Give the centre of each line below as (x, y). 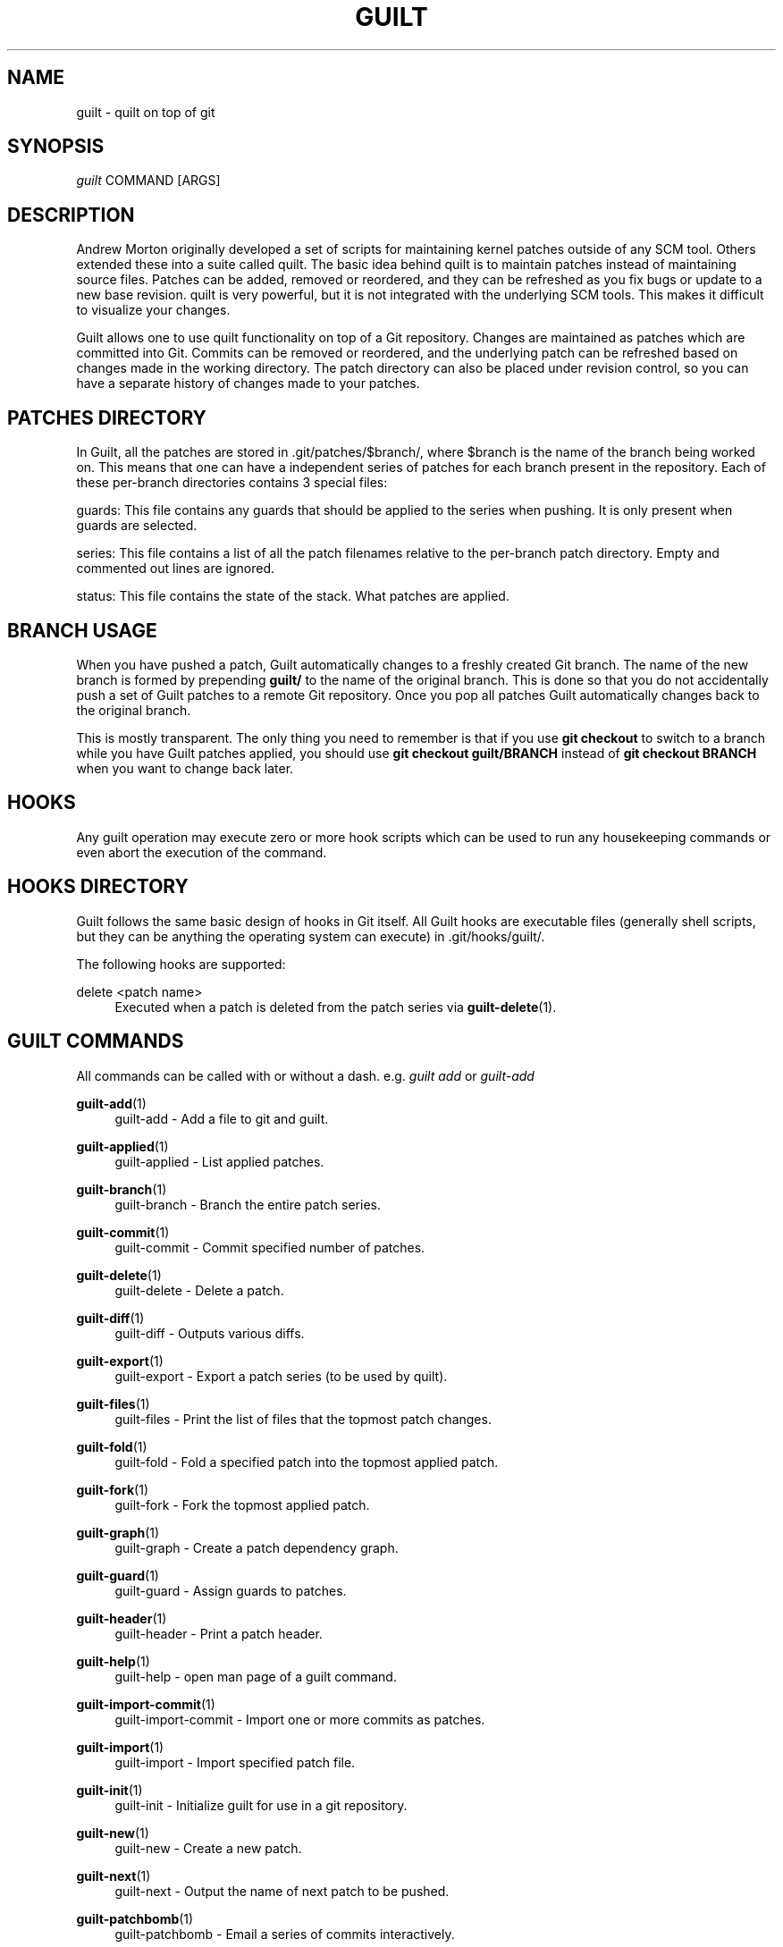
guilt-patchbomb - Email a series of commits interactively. (285, 1934)
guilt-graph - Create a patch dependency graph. (257, 1547)
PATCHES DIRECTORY (107, 417)
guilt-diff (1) (110, 1318)
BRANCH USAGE (82, 630)
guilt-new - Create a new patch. (208, 1848)
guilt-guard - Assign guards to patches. (231, 1590)
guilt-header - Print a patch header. (219, 1633)
